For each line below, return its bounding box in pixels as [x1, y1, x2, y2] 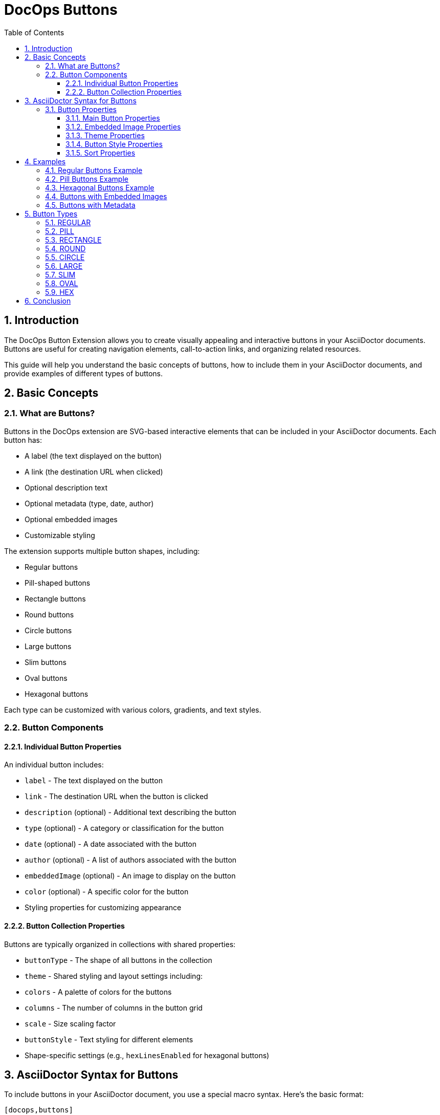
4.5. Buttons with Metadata [45, 200, 136, 209]
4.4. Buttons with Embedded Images [45, 191, 167, 201]
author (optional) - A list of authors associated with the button [25, 855, 237, 865]
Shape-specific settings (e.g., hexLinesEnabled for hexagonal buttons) [25, 1050, 270, 1060]
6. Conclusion [25, 296, 71, 305]
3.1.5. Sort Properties [65, 148, 136, 157]
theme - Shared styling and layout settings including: [25, 971, 203, 980]
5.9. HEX [45, 287, 74, 296]
